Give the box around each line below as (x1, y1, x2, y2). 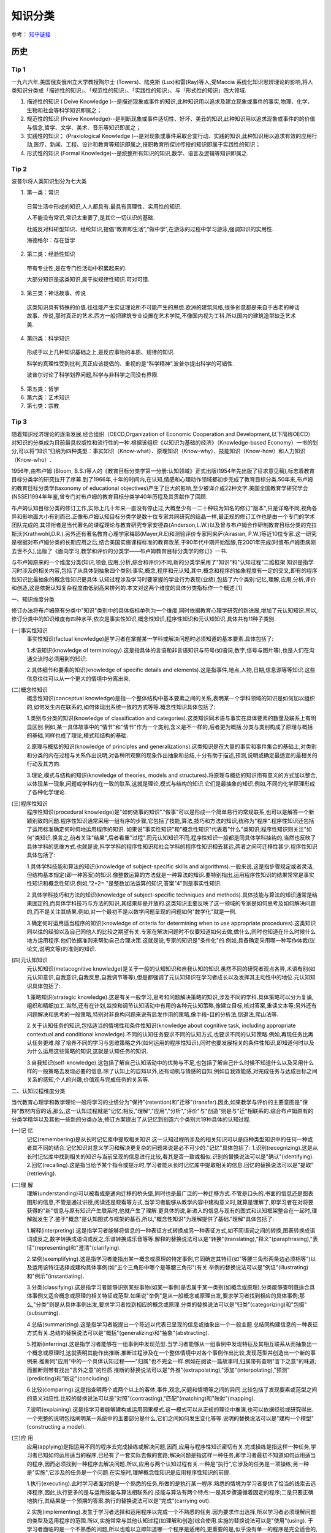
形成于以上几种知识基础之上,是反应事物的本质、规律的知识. (26, 348, 175, 356)
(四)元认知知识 (11, 957, 48, 964)
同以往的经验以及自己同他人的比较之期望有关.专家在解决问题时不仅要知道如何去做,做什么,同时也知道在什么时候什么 (26, 928, 316, 935)
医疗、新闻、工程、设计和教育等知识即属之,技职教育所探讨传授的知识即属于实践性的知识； (34, 141, 261, 148)
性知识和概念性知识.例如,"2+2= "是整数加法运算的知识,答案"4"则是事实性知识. (26, 880, 222, 887)
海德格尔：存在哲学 (26, 236, 75, 243)
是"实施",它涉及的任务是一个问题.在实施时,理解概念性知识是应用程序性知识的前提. (26, 1469, 231, 1476)
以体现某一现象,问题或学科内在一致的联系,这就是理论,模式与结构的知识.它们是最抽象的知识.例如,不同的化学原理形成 (26, 779, 316, 787)
